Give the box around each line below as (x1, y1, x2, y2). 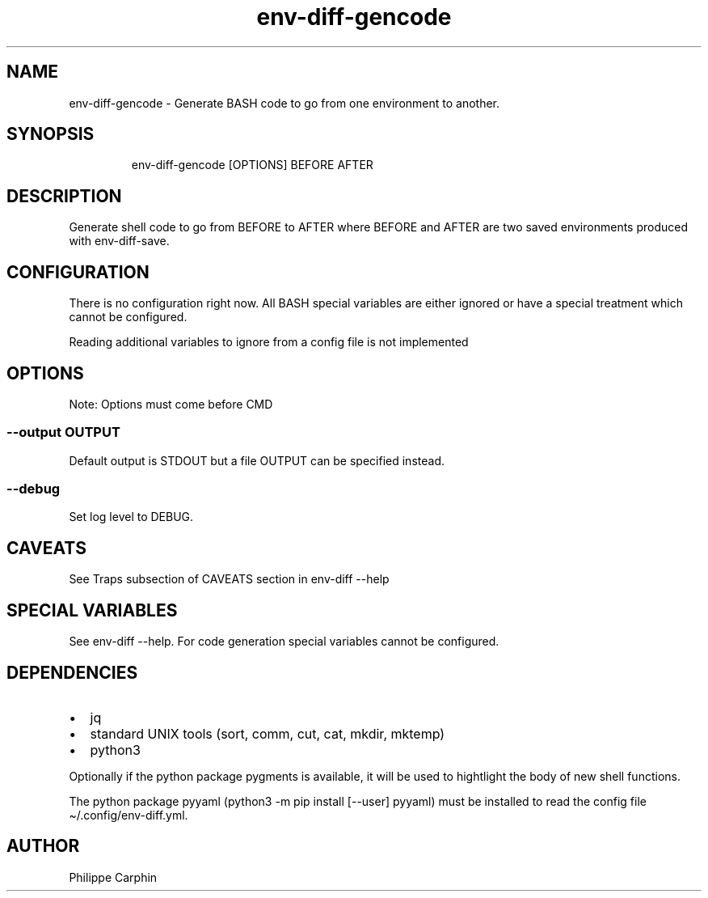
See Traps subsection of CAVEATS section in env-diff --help (69, 572, 390, 587)
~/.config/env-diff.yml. (69, 808, 188, 822)
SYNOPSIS (6, 124, 95, 145)
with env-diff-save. (69, 234, 170, 248)
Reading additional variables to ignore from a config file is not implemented (69, 335, 469, 349)
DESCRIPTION (6, 185, 122, 206)
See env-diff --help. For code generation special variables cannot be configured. (69, 634, 499, 649)
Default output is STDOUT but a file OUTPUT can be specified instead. (69, 453, 445, 468)
